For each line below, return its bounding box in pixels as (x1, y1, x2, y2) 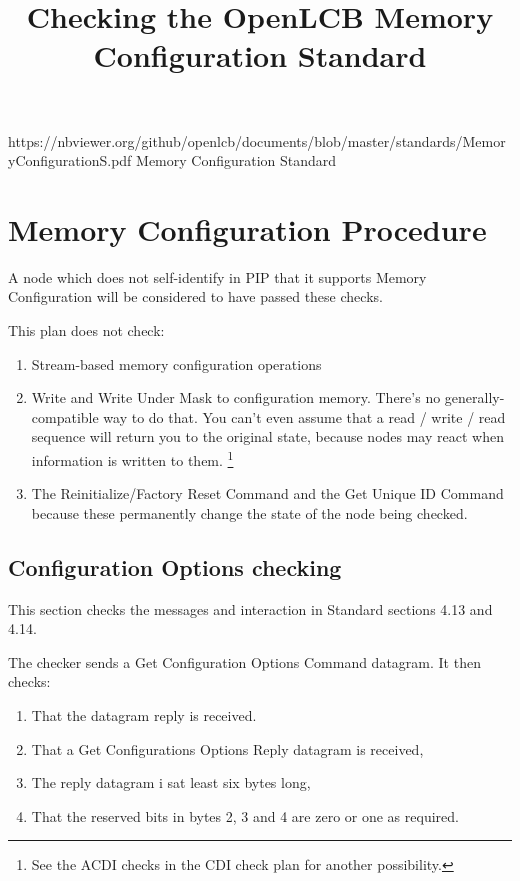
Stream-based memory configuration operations (31, 353, 322, 374)
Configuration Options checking (8, 551, 342, 582)
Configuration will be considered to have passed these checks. (8, 286, 383, 307)
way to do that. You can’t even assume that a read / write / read (103, 406, 506, 427)
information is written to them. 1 (31, 447, 234, 470)
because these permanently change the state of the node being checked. (31, 502, 468, 523)
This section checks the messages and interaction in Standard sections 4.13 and (8, 598, 493, 619)
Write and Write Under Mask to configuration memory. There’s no (31, 387, 441, 408)
